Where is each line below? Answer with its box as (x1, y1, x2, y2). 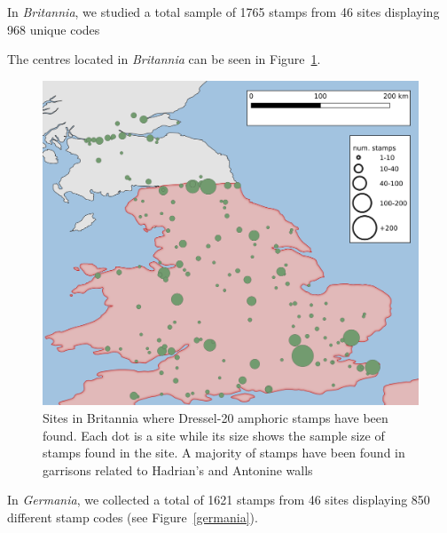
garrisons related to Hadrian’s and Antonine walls (43, 460, 313, 479)
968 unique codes (7, 20, 100, 38)
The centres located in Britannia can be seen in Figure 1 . (7, 50, 321, 68)
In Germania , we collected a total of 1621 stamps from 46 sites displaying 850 (7, 490, 430, 509)
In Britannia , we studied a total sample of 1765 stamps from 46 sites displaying (7, 3, 440, 20)
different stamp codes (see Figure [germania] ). (7, 507, 258, 526)
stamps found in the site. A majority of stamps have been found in (43, 443, 405, 462)
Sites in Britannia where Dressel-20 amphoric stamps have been (43, 408, 388, 426)
